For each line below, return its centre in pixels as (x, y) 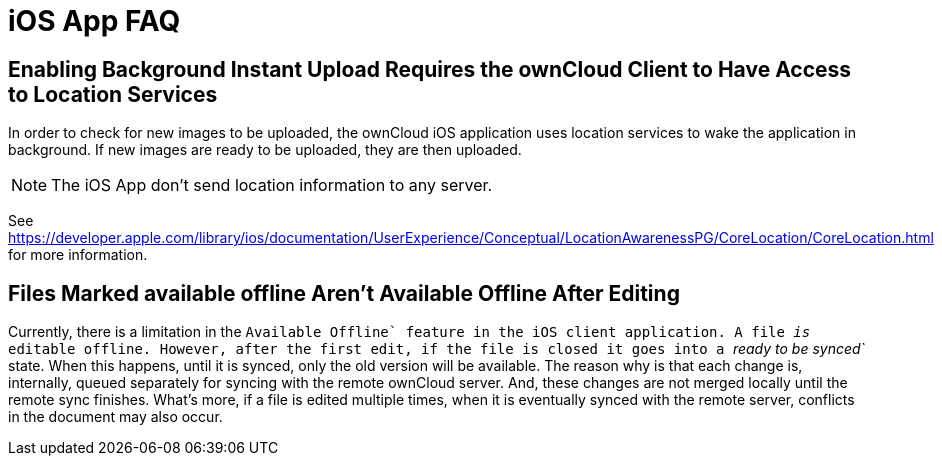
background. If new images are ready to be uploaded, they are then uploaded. (265, 150)
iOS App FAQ (94, 21)
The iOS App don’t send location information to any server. (272, 185)
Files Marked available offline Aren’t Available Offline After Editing (344, 293)
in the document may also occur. (115, 417)
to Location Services (113, 94)
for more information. (78, 255)
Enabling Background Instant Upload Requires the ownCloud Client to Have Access (430, 69)
